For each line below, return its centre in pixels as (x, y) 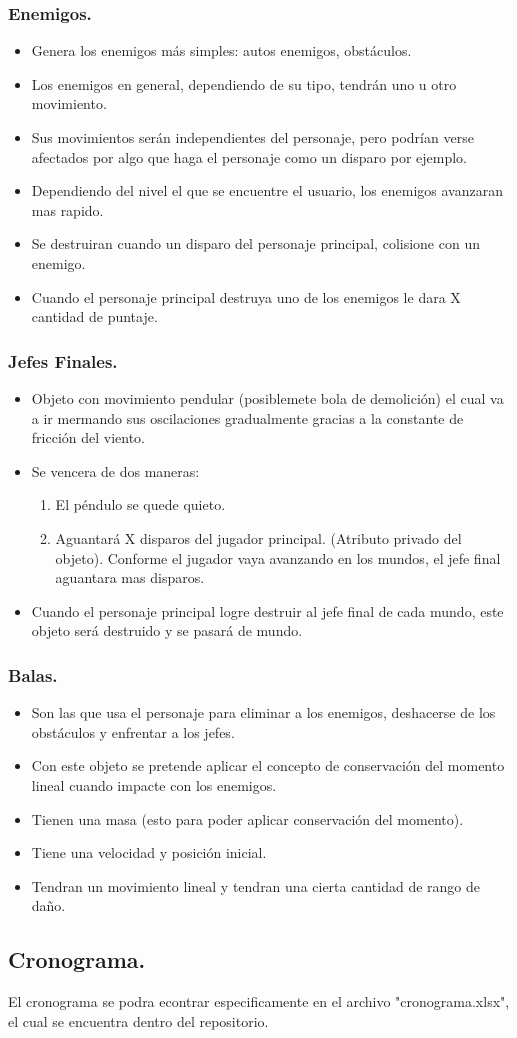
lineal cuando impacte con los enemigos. (154, 784)
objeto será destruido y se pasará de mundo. (167, 630)
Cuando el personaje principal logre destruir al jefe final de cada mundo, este (267, 610)
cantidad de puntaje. (94, 316)
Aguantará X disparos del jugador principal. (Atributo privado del (258, 537)
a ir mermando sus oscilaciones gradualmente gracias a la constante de (247, 417)
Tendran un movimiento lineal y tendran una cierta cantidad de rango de (255, 885)
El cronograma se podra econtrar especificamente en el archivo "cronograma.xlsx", (259, 1001)
